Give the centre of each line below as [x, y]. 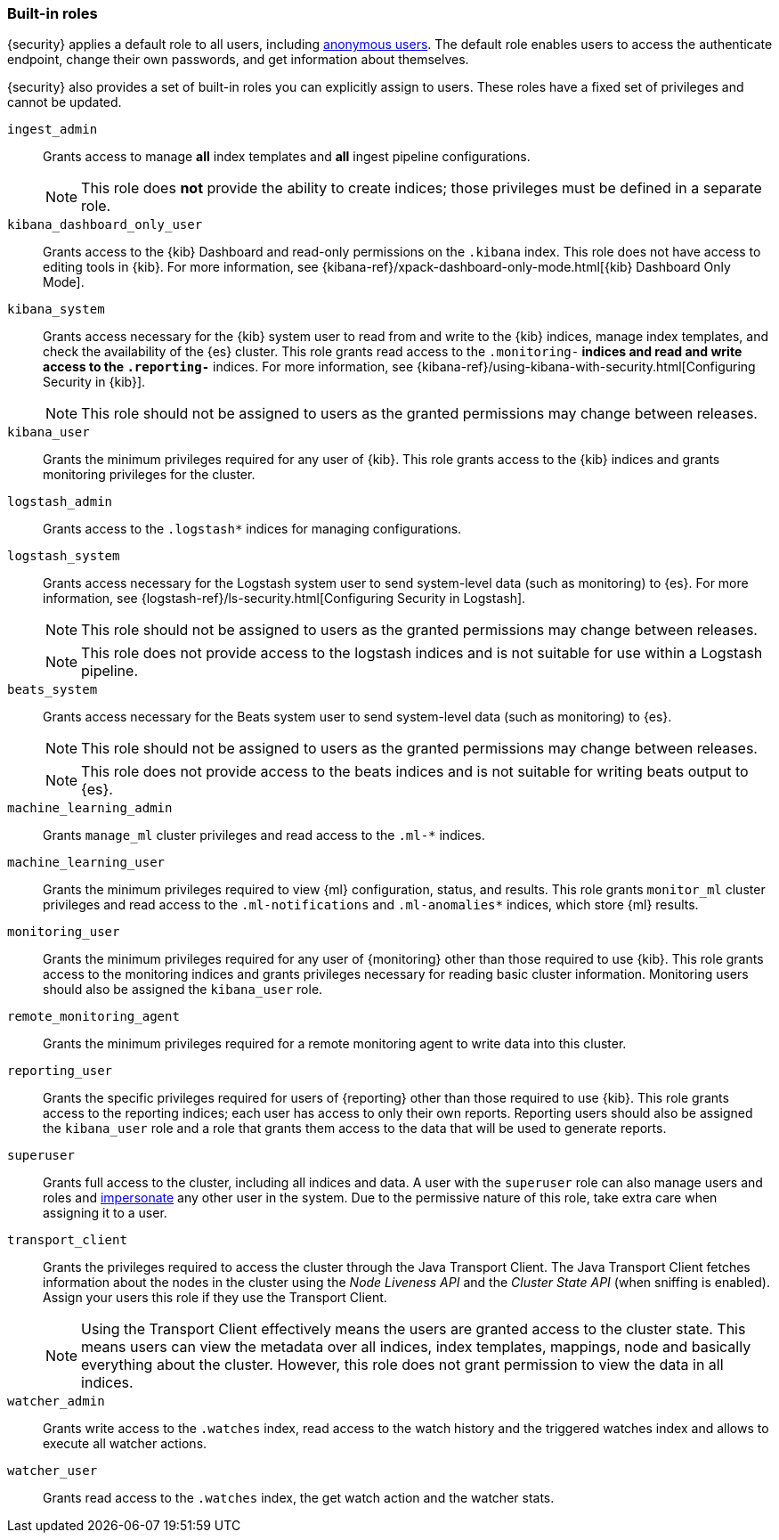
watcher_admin [56, 1401]
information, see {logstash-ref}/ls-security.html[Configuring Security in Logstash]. [284, 599]
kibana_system [56, 310]
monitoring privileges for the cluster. [149, 475]
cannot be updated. [65, 102]
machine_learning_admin [90, 808]
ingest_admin [53, 130]
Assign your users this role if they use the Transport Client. [215, 1298]
